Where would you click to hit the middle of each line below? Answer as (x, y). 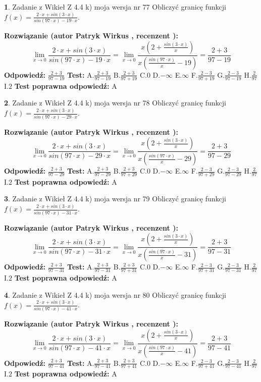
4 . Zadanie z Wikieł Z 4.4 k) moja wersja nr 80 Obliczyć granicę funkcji (115, 294)
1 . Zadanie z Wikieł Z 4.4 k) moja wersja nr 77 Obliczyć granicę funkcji (115, 7)
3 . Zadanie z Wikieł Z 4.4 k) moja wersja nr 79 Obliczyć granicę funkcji (115, 199)
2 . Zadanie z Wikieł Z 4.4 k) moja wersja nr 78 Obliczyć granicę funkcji (115, 103)
